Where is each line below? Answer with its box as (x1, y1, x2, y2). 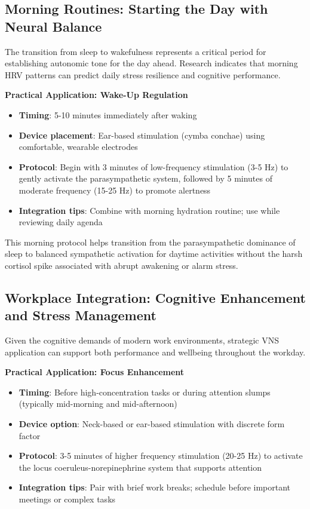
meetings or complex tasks (19, 493, 116, 505)
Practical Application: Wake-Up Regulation (5, 88, 188, 101)
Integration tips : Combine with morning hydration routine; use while (19, 204, 280, 216)
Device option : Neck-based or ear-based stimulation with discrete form (19, 418, 285, 430)
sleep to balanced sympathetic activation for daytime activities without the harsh (5, 247, 303, 260)
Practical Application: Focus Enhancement (5, 366, 185, 378)
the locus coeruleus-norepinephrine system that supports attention (19, 461, 262, 473)
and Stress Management (5, 306, 156, 324)
